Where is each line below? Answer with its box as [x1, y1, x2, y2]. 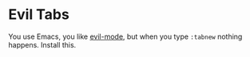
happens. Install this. [8, 40, 77, 49]
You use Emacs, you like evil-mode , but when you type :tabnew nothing [8, 32, 243, 41]
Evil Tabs [8, 6, 69, 24]
